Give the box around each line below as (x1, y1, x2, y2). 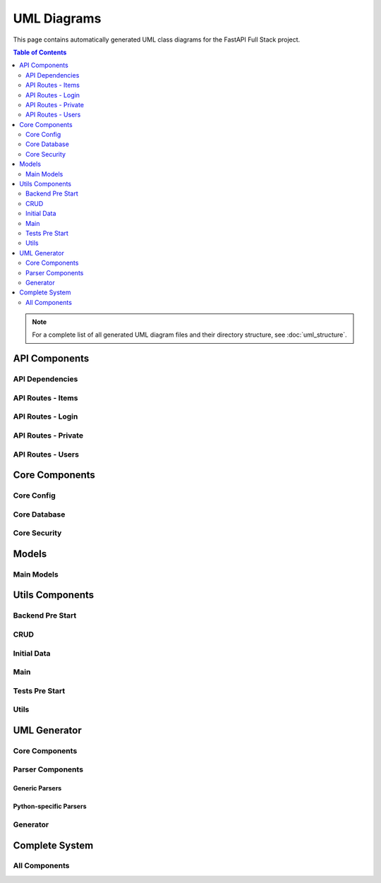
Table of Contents (13, 48, 67, 56)
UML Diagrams (13, 11, 102, 26)
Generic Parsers (13, 784, 62, 793)
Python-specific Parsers (13, 802, 87, 811)
